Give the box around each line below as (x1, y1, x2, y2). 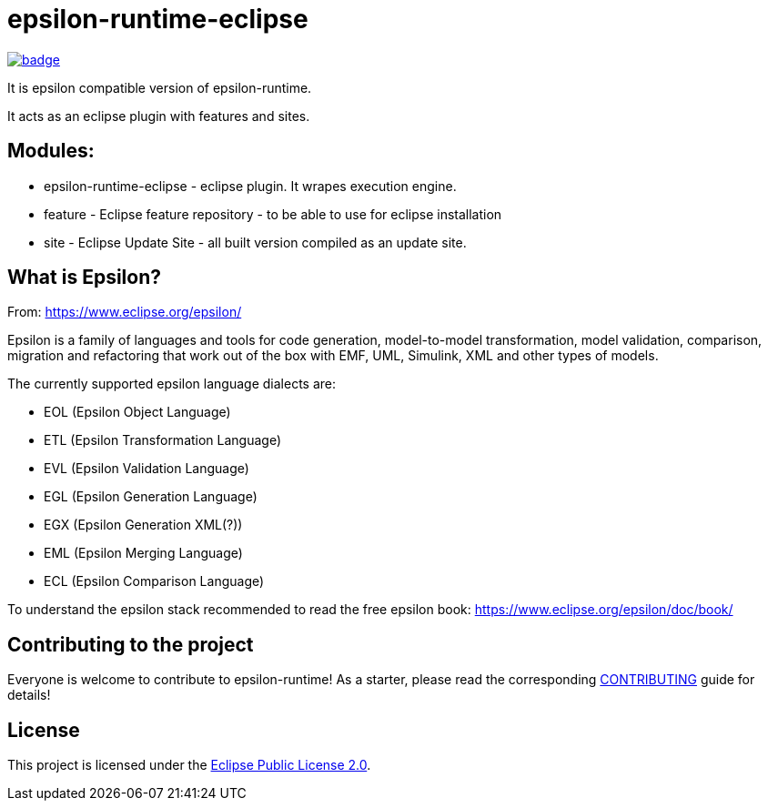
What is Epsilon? (7, 266, 161, 289)
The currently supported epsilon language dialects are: (7, 376, 336, 392)
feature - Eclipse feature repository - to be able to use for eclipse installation (44, 206, 502, 222)
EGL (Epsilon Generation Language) (44, 489, 258, 505)
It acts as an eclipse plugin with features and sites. (7, 107, 310, 124)
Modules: (7, 139, 95, 163)
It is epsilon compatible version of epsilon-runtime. (7, 79, 312, 96)
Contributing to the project (7, 632, 254, 656)
